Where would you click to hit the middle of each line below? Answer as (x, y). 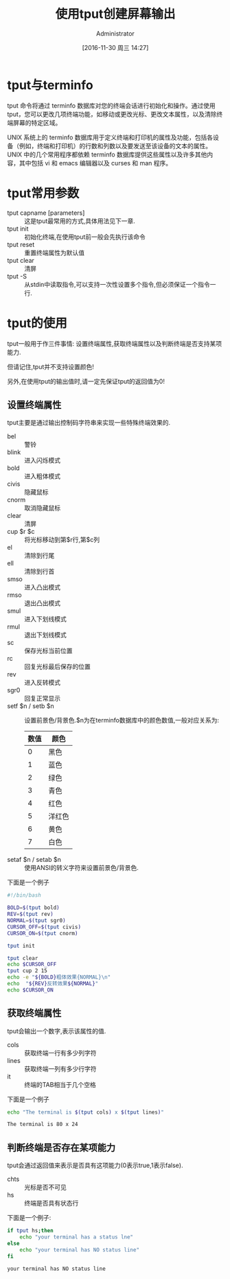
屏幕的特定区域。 (37, 122)
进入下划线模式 (45, 619)
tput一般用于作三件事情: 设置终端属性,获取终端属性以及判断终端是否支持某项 (115, 343)
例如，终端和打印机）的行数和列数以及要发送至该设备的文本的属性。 (115, 145)
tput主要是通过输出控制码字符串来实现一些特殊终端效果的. (89, 423)
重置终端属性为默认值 (54, 253)
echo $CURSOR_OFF (32, 965)
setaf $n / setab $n (34, 860)
